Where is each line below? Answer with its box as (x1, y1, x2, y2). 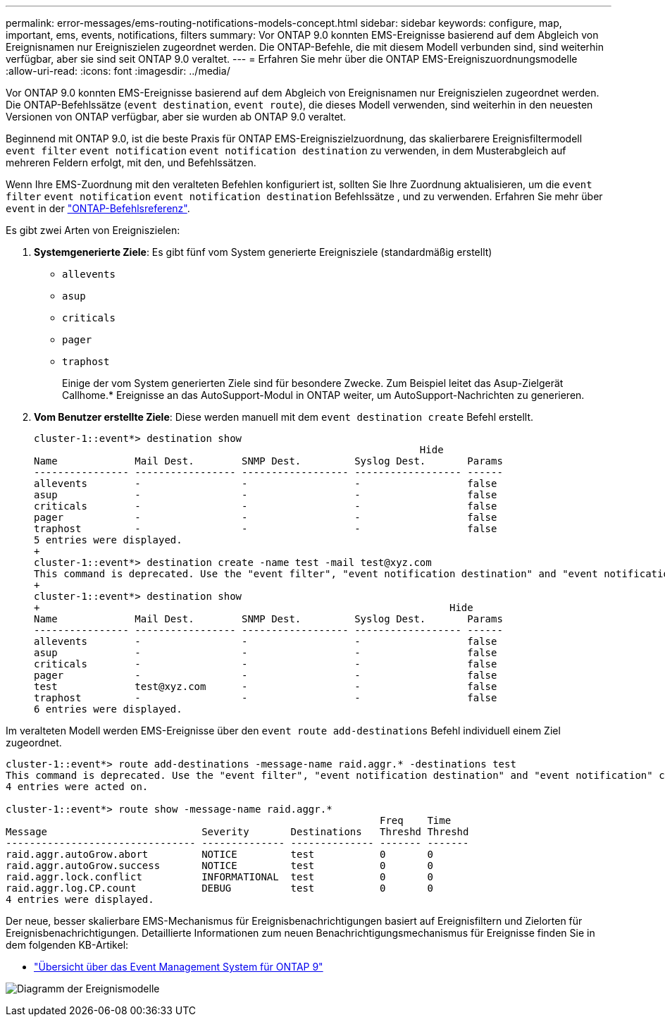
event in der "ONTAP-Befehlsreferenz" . (6, 202, 190, 214)
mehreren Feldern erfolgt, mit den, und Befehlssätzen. (6, 156, 256, 168)
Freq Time (380, 815, 452, 826)
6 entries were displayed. (34, 703, 182, 715)
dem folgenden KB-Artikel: (6, 939, 129, 951)
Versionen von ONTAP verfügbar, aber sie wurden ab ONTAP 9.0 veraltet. (6, 111, 347, 123)
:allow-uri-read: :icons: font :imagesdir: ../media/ (6, 65, 230, 77)
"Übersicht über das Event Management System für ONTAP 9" (34, 961, 323, 973)
